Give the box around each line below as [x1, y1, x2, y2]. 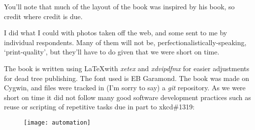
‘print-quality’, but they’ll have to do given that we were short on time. [4, 47, 220, 57]
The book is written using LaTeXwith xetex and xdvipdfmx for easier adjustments [4, 63, 250, 73]
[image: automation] [24, 119, 91, 126]
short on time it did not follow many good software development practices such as [4, 92, 251, 102]
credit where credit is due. [4, 11, 83, 21]
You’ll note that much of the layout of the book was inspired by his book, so [4, 1, 235, 11]
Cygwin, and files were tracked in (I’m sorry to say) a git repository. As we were [4, 82, 246, 93]
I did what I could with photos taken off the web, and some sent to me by [4, 27, 227, 38]
